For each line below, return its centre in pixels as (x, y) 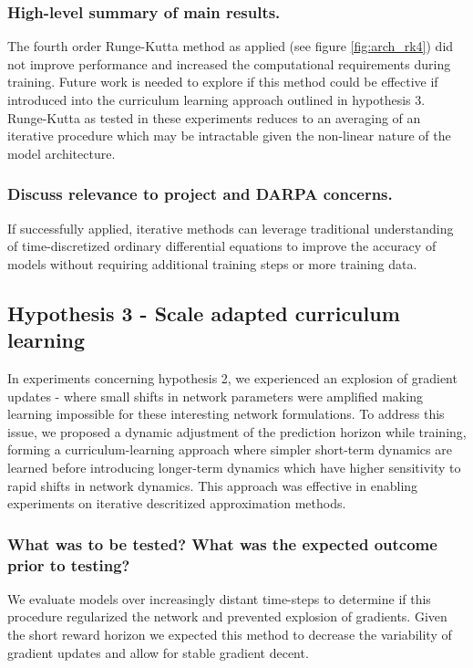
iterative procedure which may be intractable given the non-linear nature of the (229, 136)
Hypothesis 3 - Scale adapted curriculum (204, 313)
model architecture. (62, 153)
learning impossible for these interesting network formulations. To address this (226, 414)
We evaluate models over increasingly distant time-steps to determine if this (219, 598)
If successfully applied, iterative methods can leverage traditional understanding (231, 228)
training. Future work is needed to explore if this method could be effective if (223, 82)
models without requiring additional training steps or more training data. (212, 263)
